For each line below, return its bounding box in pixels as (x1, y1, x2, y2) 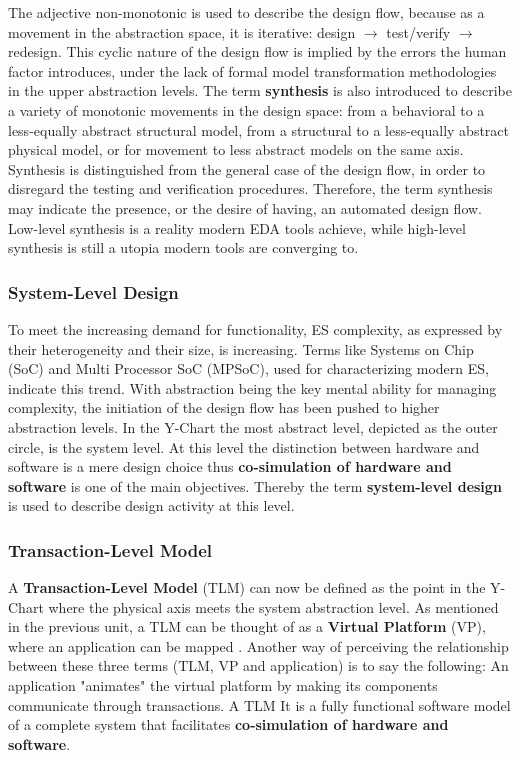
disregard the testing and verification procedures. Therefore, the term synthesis (8, 178, 493, 199)
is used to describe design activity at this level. (8, 495, 295, 516)
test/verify (386, 21, 451, 42)
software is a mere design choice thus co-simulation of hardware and (8, 456, 452, 477)
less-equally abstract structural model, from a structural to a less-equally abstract (8, 119, 509, 140)
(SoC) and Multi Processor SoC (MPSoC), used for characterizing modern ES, (8, 358, 489, 379)
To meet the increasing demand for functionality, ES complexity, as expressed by (8, 318, 503, 339)
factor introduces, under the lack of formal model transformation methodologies (8, 60, 497, 81)
